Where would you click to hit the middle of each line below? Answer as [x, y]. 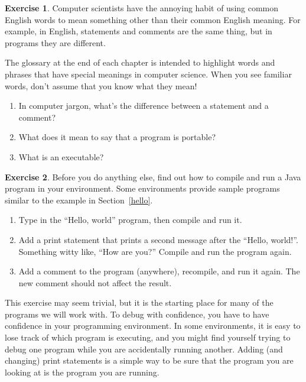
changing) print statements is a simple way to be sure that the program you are [149, 360]
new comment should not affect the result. [95, 282]
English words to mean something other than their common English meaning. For [153, 19]
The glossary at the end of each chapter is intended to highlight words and [140, 62]
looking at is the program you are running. [82, 372]
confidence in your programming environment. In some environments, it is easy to [153, 326]
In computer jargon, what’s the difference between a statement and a [144, 106]
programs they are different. [55, 42]
